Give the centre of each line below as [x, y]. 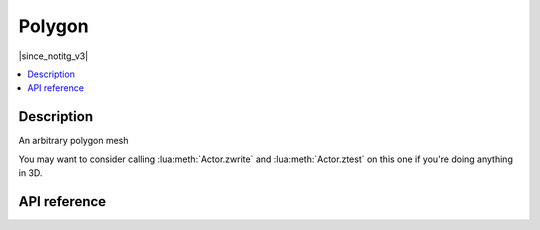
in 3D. [30, 173]
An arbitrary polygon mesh [73, 141]
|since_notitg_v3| [53, 56]
